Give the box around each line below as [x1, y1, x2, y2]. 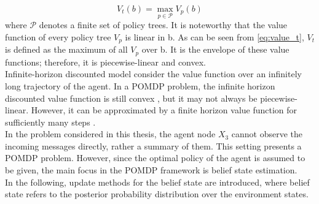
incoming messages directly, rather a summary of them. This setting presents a [5, 139, 302, 152]
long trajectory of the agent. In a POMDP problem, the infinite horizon [5, 79, 275, 92]
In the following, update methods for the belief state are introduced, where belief [5, 175, 310, 188]
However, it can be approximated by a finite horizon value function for [31, 104, 297, 116]
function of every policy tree [5, 30, 111, 43]
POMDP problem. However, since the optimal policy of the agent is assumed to [5, 151, 305, 164]
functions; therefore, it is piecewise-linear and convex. [5, 55, 207, 68]
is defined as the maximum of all [5, 43, 128, 56]
